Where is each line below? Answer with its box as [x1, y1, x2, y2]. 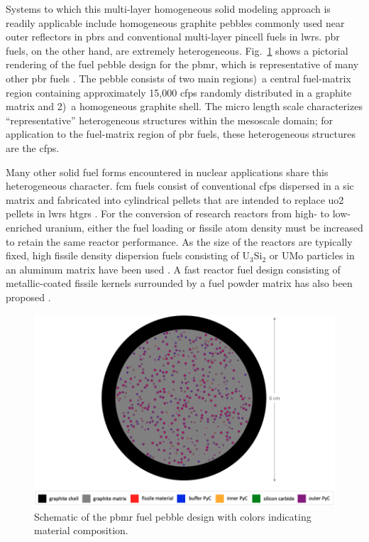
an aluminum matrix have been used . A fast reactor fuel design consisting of [6, 261, 341, 276]
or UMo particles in [269, 248, 355, 263]
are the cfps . [6, 140, 60, 155]
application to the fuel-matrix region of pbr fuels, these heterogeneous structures [6, 126, 356, 141]
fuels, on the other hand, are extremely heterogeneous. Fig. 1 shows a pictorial [6, 43, 348, 58]
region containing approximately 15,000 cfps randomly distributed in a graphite [6, 85, 352, 99]
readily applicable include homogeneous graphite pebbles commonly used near [6, 15, 345, 30]
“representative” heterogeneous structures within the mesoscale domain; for [6, 112, 334, 127]
